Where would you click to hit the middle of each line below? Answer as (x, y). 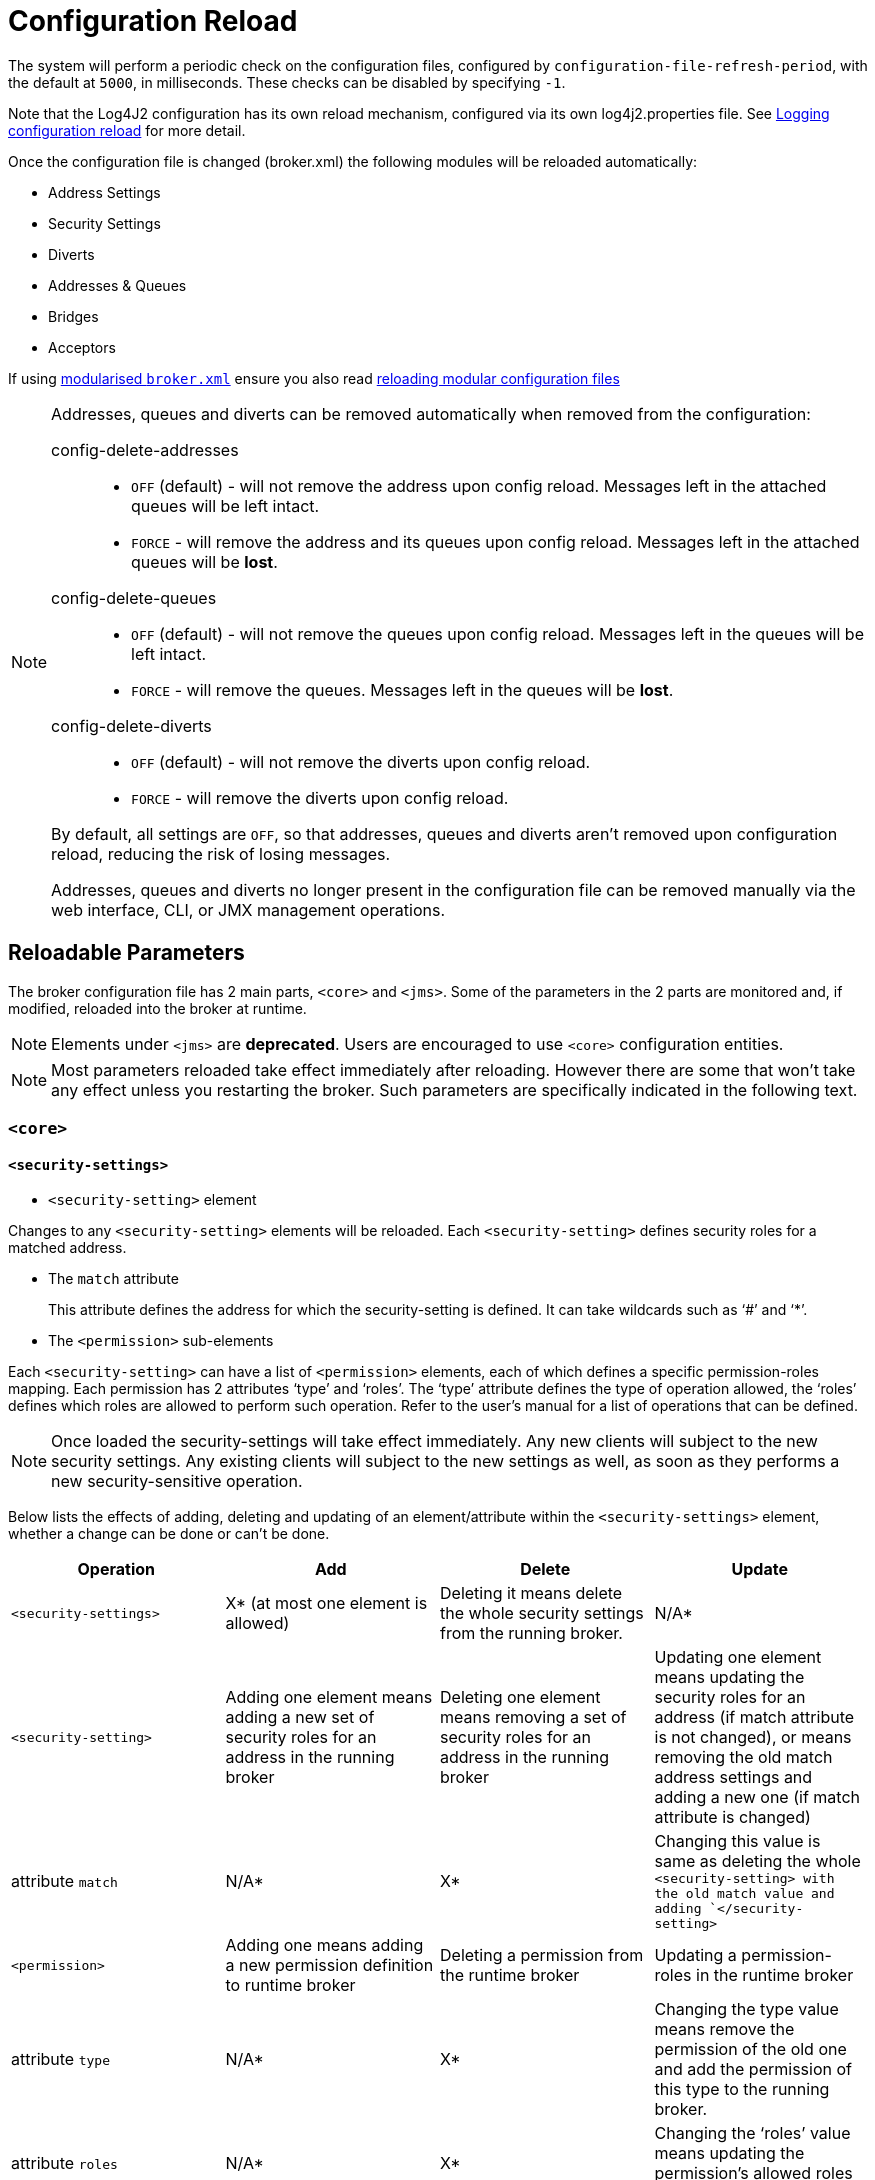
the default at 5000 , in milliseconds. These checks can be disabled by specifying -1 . (287, 82)
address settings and (733, 1777)
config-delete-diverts (131, 725)
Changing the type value (746, 2009)
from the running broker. (531, 1633)
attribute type (60, 2059)
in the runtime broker (775, 1975)
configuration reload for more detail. (127, 130)
